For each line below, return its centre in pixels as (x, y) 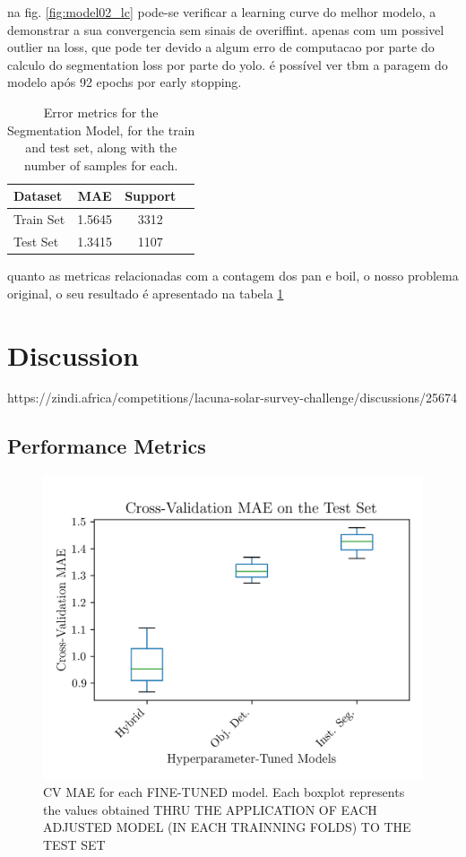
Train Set (39, 219)
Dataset (38, 196)
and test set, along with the (101, 147)
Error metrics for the (101, 112)
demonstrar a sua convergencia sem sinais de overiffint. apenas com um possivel (226, 29)
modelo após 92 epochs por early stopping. (125, 82)
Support (151, 196)
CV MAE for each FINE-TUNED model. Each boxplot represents (224, 791)
